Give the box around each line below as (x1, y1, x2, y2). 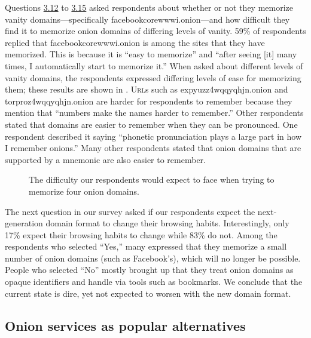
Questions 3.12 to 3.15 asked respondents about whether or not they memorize (5, 1, 294, 13)
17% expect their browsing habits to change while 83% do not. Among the (5, 228, 278, 241)
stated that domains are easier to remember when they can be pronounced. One (5, 118, 298, 130)
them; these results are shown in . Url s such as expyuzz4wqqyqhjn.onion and (5, 83, 288, 96)
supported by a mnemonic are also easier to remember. (5, 153, 206, 165)
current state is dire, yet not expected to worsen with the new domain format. (5, 287, 291, 299)
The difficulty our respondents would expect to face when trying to (29, 173, 275, 186)
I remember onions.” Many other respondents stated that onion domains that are (5, 142, 301, 154)
